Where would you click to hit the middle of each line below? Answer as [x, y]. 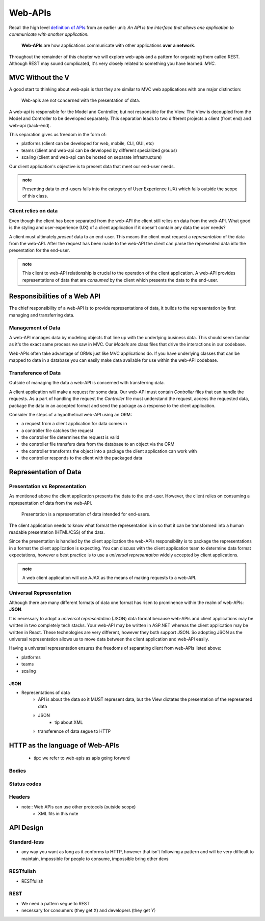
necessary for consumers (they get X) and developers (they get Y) [89, 910]
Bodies [18, 771]
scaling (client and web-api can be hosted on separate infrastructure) [92, 157]
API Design [26, 827]
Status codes [25, 784]
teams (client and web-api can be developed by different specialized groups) [99, 150]
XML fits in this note [58, 813]
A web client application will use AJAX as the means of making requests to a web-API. [109, 577]
